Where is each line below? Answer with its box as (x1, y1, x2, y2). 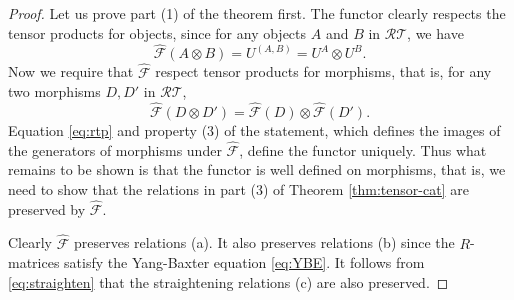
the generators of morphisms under (8, 139, 222, 160)
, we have (407, 22, 464, 43)
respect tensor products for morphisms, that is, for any (155, 61, 492, 82)
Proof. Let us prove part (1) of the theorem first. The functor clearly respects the (8, 3, 506, 23)
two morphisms (8, 81, 101, 102)
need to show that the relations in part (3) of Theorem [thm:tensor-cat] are (8, 179, 469, 200)
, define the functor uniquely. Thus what (239, 139, 487, 160)
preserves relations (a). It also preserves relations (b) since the (73, 232, 455, 253)
